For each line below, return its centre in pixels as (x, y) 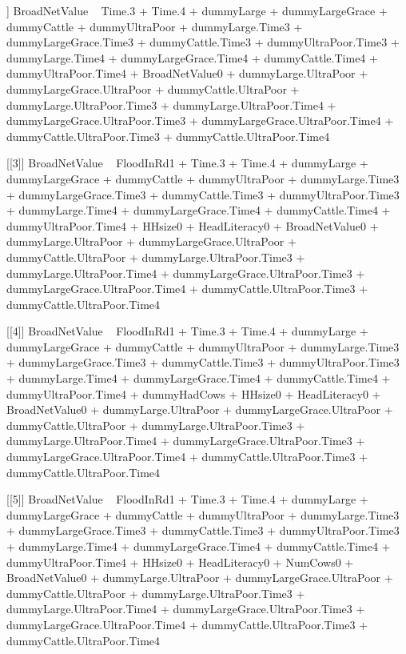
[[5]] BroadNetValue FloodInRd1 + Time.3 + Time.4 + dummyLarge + (187, 499)
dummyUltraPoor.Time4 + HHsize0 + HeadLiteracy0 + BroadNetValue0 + (193, 225)
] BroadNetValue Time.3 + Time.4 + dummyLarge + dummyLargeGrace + (197, 10)
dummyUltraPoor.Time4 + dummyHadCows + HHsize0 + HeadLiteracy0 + (194, 393)
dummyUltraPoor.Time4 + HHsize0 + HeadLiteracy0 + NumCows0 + (180, 562)
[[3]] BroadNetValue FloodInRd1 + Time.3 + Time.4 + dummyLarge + (187, 163)
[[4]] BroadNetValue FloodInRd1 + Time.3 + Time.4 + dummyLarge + (187, 331)
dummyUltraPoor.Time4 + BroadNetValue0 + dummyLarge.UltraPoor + (187, 73)
